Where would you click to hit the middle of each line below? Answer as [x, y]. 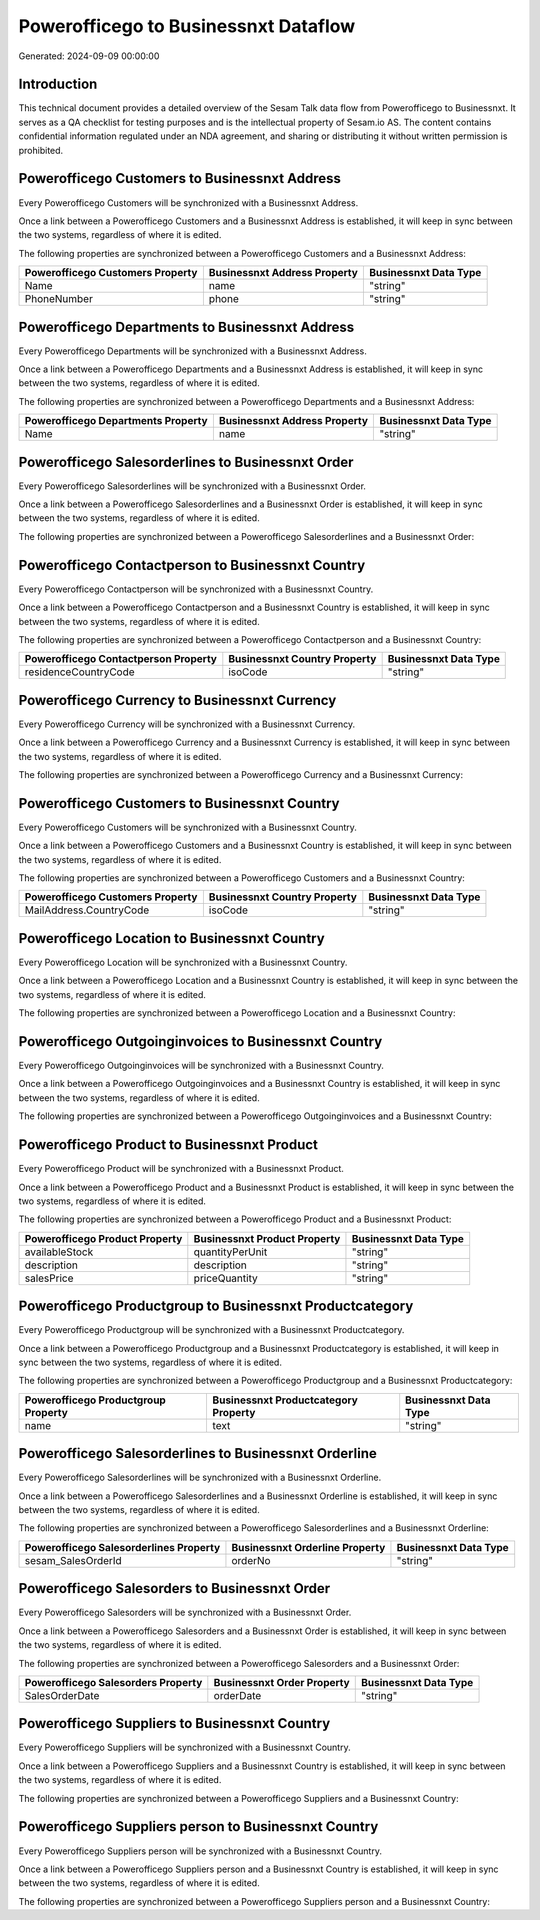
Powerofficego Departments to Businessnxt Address [186, 326]
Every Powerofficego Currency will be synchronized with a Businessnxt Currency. [186, 724]
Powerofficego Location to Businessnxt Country [171, 938]
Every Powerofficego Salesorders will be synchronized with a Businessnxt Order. [185, 1612]
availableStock [59, 1252]
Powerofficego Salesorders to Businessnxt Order [174, 1588]
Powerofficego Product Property [103, 1238]
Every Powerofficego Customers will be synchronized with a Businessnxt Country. [187, 827]
